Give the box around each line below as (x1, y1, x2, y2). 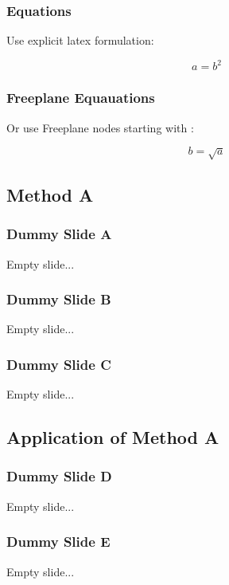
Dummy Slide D (6, 466, 112, 486)
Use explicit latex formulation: (6, 32, 154, 49)
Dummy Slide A (6, 224, 112, 244)
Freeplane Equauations (6, 88, 155, 108)
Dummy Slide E (6, 532, 111, 552)
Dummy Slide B (6, 289, 111, 309)
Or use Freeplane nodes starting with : (6, 119, 194, 135)
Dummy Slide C (6, 354, 111, 374)
